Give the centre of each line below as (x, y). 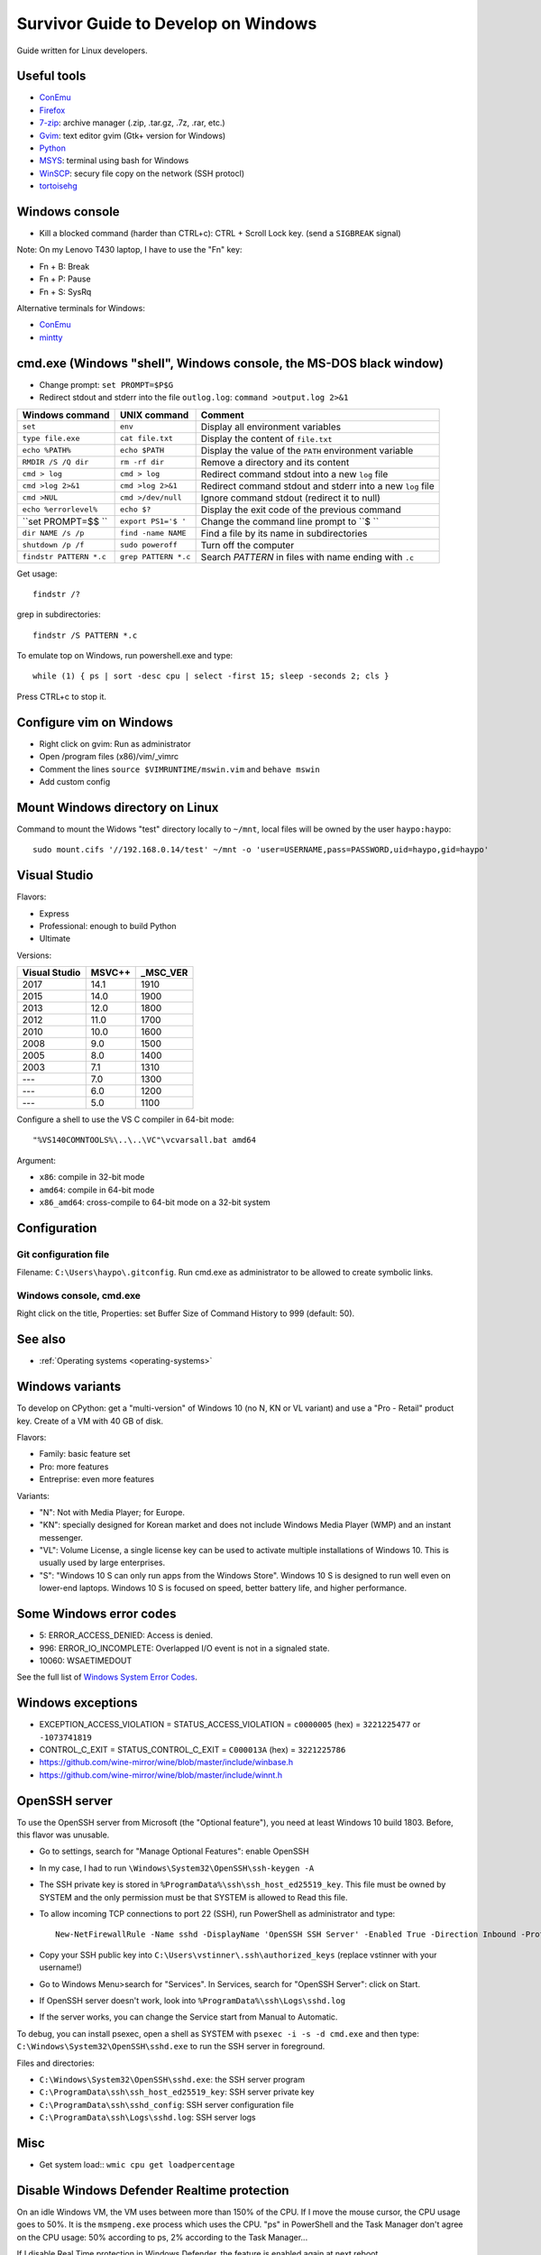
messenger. (61, 1537)
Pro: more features (74, 1467)
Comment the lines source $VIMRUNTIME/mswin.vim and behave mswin (179, 769)
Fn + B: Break (64, 266)
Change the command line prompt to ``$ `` (290, 521)
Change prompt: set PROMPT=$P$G (106, 384)
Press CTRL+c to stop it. (62, 696)
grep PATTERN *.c (155, 557)
